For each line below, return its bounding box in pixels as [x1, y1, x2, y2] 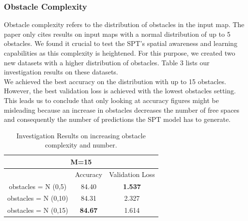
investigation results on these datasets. [4, 67, 118, 77]
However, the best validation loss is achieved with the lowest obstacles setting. [4, 86, 236, 96]
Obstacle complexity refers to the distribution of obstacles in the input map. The [4, 19, 245, 29]
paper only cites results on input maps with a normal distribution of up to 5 [4, 29, 231, 39]
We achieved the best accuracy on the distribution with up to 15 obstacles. [4, 76, 226, 86]
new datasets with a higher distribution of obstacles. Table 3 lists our [4, 57, 210, 67]
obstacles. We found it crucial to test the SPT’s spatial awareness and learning [4, 38, 237, 48]
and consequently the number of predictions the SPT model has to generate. [4, 114, 231, 124]
